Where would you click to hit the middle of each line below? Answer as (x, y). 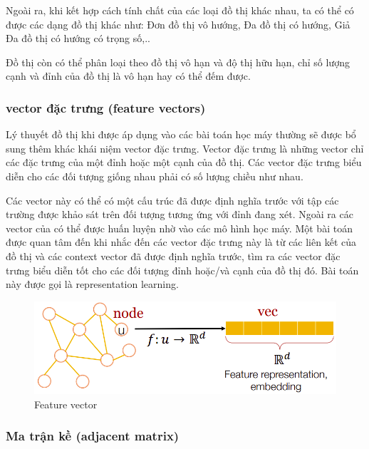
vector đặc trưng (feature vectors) (106, 107)
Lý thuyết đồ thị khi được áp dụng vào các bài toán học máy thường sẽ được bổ (181, 134)
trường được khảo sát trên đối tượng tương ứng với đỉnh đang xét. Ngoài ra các (180, 214)
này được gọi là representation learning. (92, 284)
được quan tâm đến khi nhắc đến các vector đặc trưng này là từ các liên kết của (181, 242)
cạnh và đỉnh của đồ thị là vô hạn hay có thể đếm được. (128, 76)
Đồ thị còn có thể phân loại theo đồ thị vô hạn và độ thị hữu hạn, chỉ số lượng (178, 62)
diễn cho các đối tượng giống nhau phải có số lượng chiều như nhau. (155, 176)
